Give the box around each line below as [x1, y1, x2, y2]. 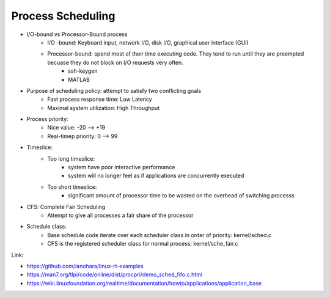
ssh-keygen [68, 67, 98, 75]
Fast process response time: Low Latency [47, 95, 152, 103]
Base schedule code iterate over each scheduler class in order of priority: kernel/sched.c [47, 231, 272, 238]
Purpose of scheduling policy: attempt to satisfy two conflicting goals [26, 87, 202, 94]
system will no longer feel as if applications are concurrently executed [68, 172, 244, 180]
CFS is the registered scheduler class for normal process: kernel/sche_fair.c [47, 240, 238, 248]
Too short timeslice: [47, 183, 97, 191]
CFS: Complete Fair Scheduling [26, 203, 106, 210]
